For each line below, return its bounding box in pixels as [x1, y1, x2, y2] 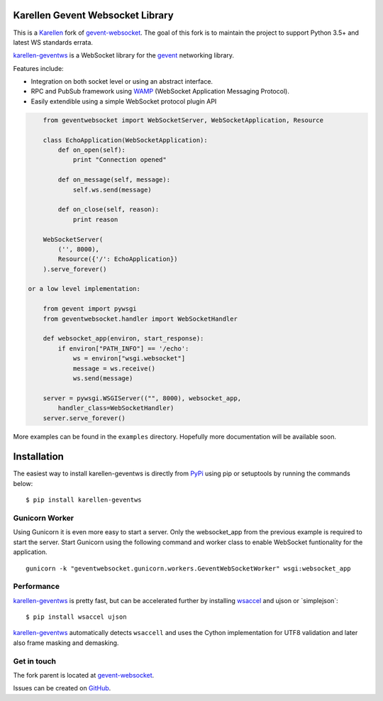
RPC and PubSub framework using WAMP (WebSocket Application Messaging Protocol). [30, 87, 290, 96]
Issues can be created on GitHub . [13, 684, 111, 692]
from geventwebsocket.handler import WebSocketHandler [43, 314, 238, 323]
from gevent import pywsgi [43, 305, 138, 313]
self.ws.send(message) [72, 185, 152, 194]
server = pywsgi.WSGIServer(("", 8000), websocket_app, [43, 394, 242, 402]
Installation [13, 451, 64, 463]
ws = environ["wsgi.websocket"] [72, 355, 186, 363]
